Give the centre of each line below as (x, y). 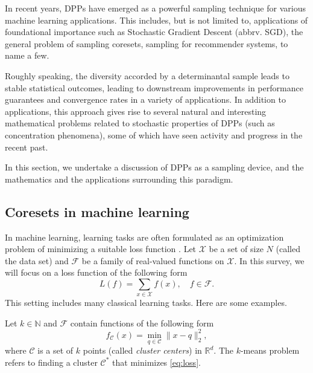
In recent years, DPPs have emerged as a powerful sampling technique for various (155, 8)
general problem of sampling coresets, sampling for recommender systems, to (147, 43)
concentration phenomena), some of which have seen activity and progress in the (154, 135)
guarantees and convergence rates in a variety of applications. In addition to (145, 99)
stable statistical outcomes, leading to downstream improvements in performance (154, 87)
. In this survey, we (269, 260)
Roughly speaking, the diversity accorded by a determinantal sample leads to (147, 75)
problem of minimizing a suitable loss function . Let (101, 249)
